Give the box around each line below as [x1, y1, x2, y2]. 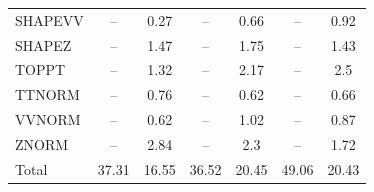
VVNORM [15, 109, 81, 130]
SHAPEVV [15, 9, 84, 30]
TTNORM [15, 84, 80, 105]
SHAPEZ [15, 34, 72, 55]
